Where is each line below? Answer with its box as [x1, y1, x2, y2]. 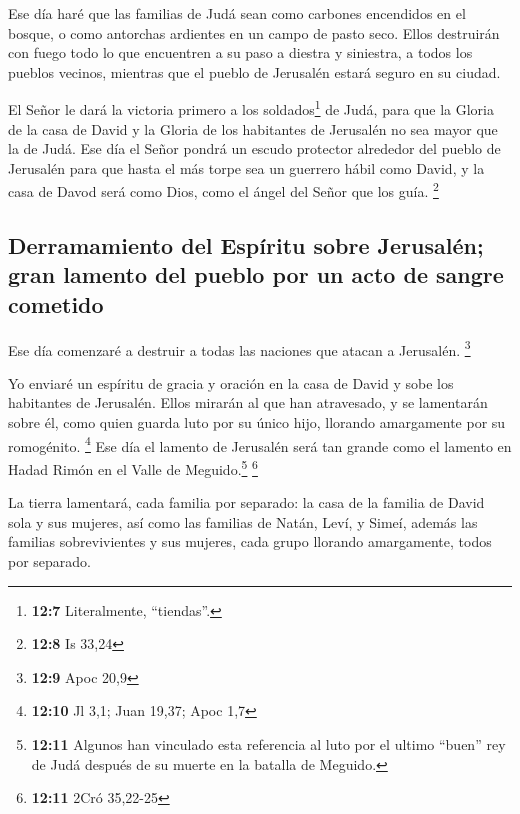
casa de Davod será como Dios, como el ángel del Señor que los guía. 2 [8, 178, 439, 202]
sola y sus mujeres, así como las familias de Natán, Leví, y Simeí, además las [8, 511, 478, 532]
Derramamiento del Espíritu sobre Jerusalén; [8, 230, 484, 261]
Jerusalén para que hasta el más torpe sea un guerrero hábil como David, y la [8, 157, 485, 178]
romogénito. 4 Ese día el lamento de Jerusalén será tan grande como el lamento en [8, 432, 512, 456]
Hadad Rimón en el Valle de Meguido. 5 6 [8, 455, 258, 479]
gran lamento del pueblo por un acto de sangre [8, 259, 504, 290]
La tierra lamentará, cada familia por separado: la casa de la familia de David [8, 492, 485, 513]
